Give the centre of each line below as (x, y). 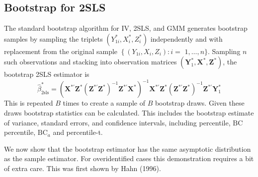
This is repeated (29, 103)
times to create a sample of (104, 103)
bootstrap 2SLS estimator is (47, 74)
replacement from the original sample (61, 51)
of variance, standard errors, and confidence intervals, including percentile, (117, 122)
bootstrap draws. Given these (200, 103)
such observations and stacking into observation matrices (90, 62)
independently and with (186, 38)
